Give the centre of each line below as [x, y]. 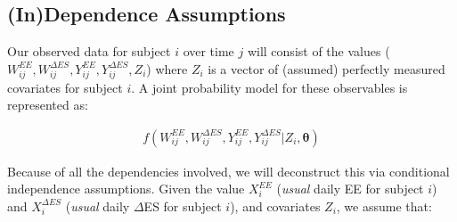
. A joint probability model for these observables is [269, 87]
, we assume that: [384, 206]
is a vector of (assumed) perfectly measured [326, 68]
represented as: [48, 105]
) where [167, 68]
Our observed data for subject [89, 51]
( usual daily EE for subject [350, 189]
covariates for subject [65, 87]
